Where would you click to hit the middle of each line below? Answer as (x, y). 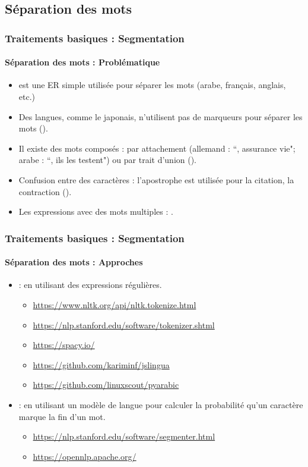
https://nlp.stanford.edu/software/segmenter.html (124, 436)
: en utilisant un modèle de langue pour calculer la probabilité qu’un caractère (161, 404)
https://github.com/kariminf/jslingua (101, 364)
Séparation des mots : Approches (74, 262)
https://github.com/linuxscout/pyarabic (106, 385)
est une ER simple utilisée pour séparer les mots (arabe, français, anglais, (152, 85)
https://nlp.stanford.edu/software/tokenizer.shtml (124, 325)
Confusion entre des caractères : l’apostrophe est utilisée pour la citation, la (156, 179)
